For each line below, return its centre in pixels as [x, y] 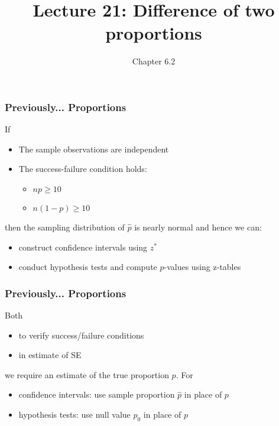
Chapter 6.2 [154, 61]
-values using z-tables [202, 267]
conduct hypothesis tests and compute [88, 267]
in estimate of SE [50, 355]
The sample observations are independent [94, 149]
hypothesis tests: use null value [74, 414]
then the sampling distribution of [65, 227]
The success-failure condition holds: [83, 169]
